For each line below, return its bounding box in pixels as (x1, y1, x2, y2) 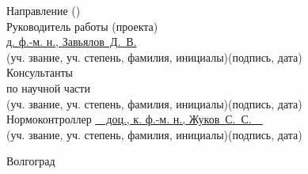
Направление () (6, 2, 81, 18)
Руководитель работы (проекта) (6, 17, 158, 34)
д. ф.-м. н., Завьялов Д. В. (6, 33, 137, 50)
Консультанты (6, 64, 73, 81)
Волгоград (6, 153, 55, 169)
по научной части (6, 79, 90, 96)
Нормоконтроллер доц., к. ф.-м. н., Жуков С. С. (6, 111, 252, 127)
